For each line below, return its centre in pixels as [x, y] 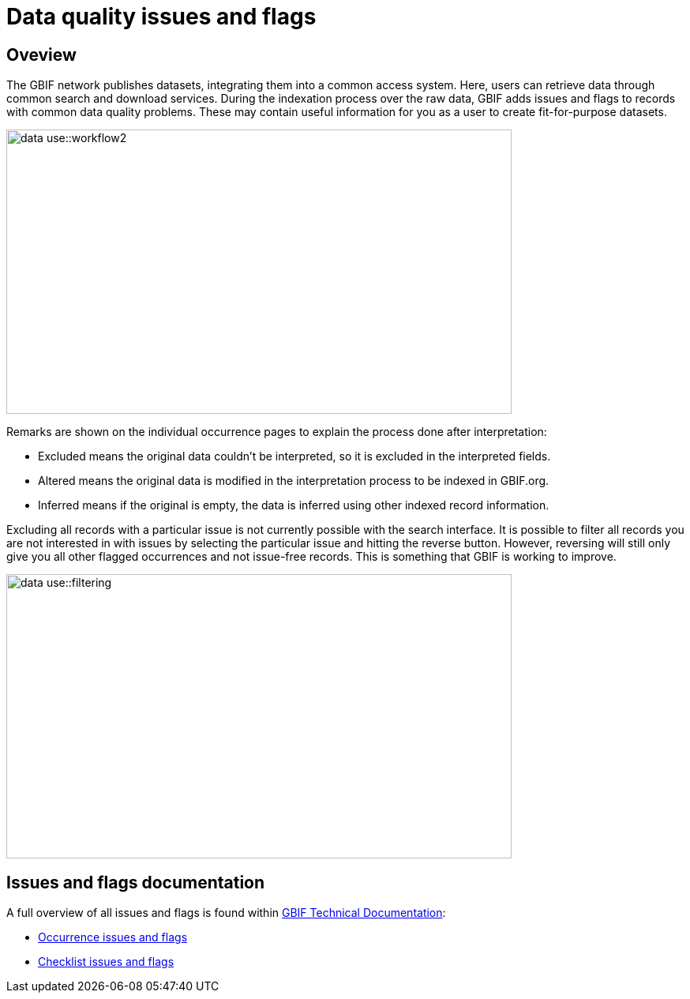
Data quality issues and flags [161, 17]
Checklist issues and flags [106, 962]
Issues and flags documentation [136, 882]
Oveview [41, 54]
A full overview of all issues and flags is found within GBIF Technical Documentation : [226, 913]
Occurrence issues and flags [113, 937]
